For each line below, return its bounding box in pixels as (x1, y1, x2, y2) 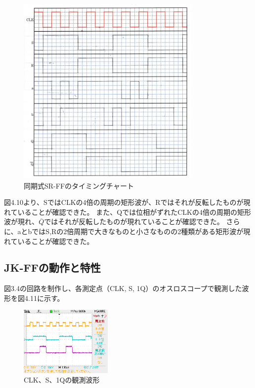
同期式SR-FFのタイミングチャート (24, 180, 134, 191)
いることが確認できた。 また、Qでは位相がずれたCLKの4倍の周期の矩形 (17, 206, 251, 217)
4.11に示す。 (24, 292, 64, 303)
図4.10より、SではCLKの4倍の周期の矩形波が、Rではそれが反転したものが (4, 197, 244, 207)
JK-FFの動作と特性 (4, 260, 101, 275)
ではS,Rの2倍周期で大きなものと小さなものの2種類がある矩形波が (32, 226, 244, 236)
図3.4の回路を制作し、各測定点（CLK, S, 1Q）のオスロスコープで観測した (4, 283, 242, 293)
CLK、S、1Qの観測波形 (24, 375, 100, 385)
